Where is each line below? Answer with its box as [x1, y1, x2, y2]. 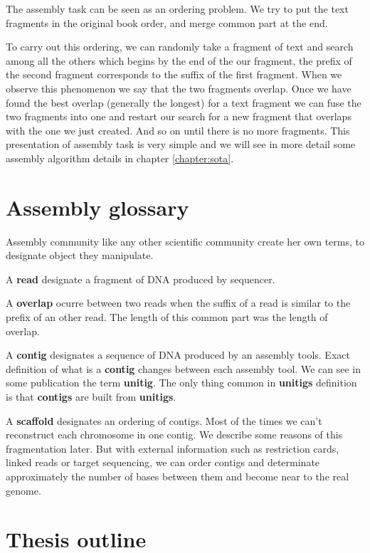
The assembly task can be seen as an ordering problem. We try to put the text [6, 1, 349, 16]
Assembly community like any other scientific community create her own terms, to [6, 233, 364, 248]
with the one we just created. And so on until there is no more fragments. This [6, 122, 350, 137]
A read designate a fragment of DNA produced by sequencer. [6, 271, 275, 286]
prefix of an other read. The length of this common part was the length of [6, 310, 328, 325]
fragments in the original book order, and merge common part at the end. [6, 15, 328, 30]
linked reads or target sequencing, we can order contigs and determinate [6, 455, 320, 470]
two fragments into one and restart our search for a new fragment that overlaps [6, 109, 351, 124]
